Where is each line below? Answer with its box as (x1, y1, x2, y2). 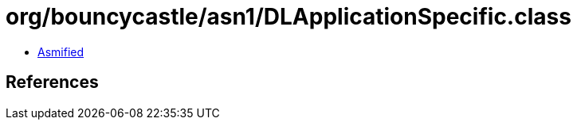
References (6, 72, 99, 93)
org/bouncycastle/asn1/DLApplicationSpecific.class (6, 3, 571, 30)
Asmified (37, 44, 84, 59)
